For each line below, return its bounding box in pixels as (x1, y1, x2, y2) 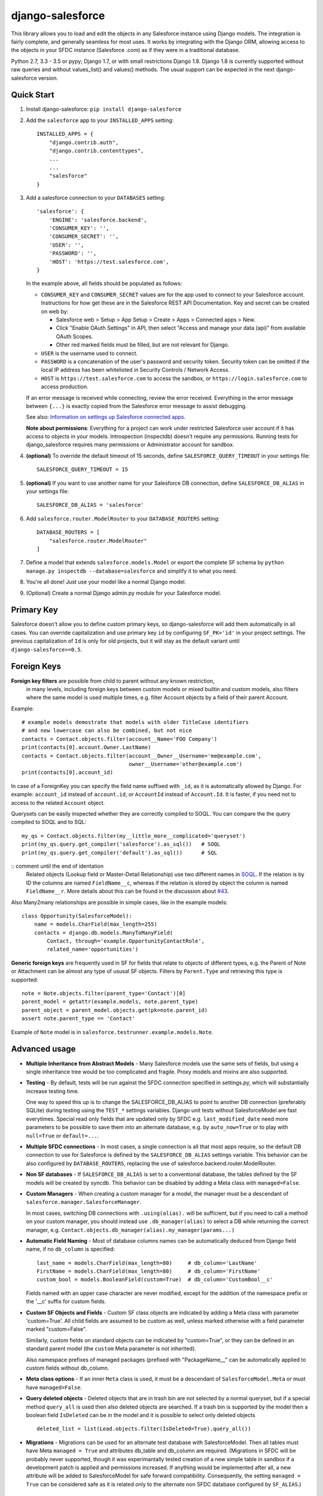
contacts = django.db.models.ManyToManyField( (33, 929, 173, 936)
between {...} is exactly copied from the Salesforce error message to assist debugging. (26, 402, 247, 409)
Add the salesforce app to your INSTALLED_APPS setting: (26, 117, 174, 124)
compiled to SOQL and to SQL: (11, 819, 87, 826)
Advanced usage (11, 1044, 76, 1054)
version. (38, 74, 59, 81)
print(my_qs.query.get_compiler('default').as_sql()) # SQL (22, 849, 218, 856)
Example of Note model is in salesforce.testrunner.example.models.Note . (11, 1028, 214, 1035)
